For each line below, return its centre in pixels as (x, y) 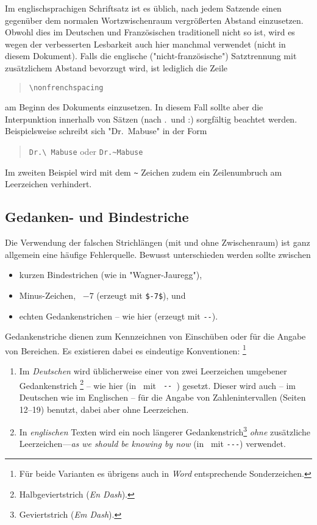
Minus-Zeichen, (48, 295)
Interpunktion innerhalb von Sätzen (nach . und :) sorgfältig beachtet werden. (151, 119)
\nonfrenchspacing (66, 87)
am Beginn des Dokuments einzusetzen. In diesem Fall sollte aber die (134, 107)
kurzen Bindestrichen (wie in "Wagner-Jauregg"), (111, 275)
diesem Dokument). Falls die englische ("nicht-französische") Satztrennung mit (151, 56)
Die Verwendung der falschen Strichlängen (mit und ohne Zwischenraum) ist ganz (158, 242)
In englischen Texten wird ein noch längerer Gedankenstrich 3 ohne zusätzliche (165, 431)
